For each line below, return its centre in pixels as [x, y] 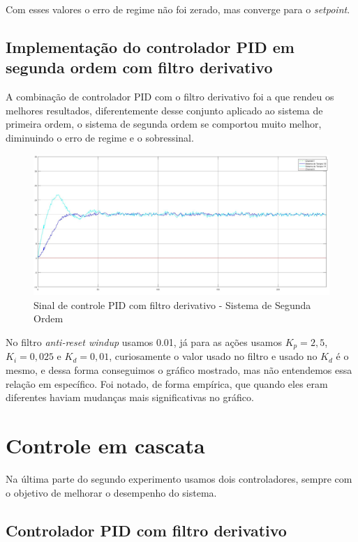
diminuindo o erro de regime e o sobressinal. [100, 137]
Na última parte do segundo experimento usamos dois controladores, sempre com [179, 478]
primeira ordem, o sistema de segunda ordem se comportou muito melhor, [164, 124]
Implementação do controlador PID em [150, 46]
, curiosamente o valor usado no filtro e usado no [213, 356]
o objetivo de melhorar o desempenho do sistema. [111, 492]
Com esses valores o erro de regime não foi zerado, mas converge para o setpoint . [178, 9]
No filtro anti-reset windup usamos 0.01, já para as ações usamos [144, 341]
